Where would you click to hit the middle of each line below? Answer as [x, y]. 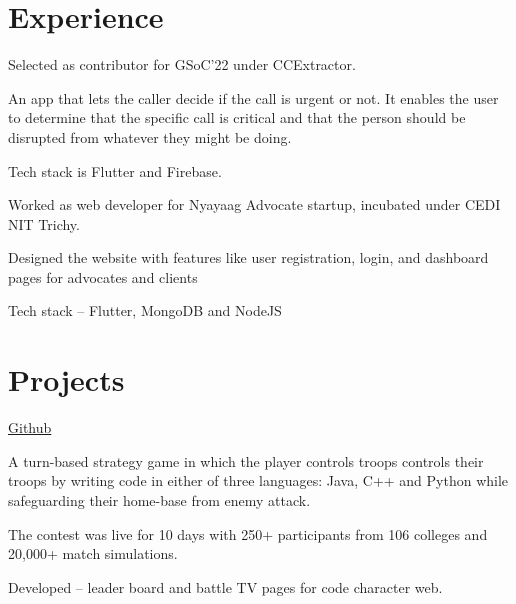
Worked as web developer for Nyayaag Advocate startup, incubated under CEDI [254, 204]
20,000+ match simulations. [93, 553]
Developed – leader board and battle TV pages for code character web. [225, 586]
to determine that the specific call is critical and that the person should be [237, 117]
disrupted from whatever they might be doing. [150, 136]
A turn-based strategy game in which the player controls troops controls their [246, 460]
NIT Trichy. [44, 223]
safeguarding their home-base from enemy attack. [159, 499]
